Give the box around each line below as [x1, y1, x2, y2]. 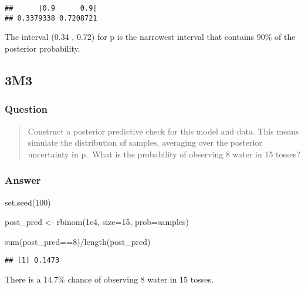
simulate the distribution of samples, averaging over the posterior [28, 136, 262, 149]
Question [5, 102, 48, 116]
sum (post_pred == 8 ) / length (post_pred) [5, 235, 151, 247]
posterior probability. [5, 42, 80, 54]
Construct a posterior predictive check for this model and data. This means [28, 125, 299, 137]
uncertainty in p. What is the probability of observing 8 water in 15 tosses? [28, 147, 300, 160]
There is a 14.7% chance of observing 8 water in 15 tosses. [5, 273, 213, 285]
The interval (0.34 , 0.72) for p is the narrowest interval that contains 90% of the [5, 31, 296, 43]
